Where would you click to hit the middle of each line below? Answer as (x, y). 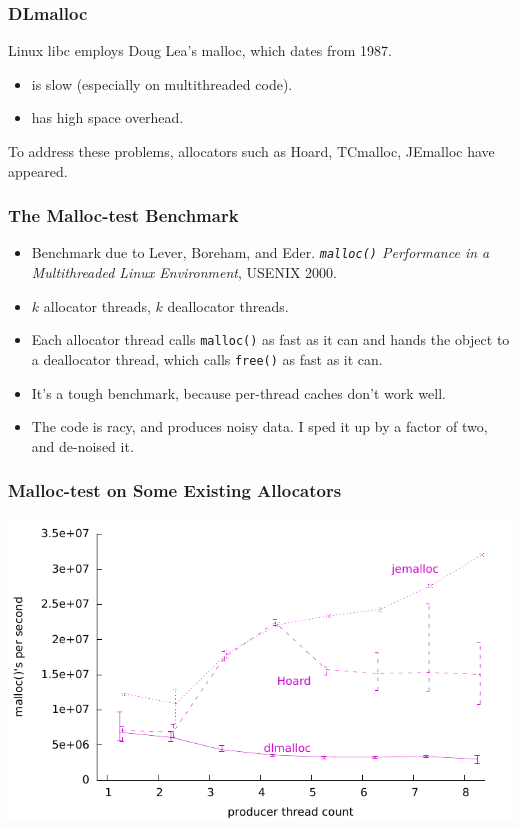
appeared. (38, 170)
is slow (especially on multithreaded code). (162, 83)
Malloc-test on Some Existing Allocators (175, 490)
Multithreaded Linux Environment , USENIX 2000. (184, 272)
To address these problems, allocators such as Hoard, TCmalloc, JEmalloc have (251, 151)
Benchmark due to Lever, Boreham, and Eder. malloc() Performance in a (260, 252)
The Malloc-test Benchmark (123, 215)
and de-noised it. (82, 445)
